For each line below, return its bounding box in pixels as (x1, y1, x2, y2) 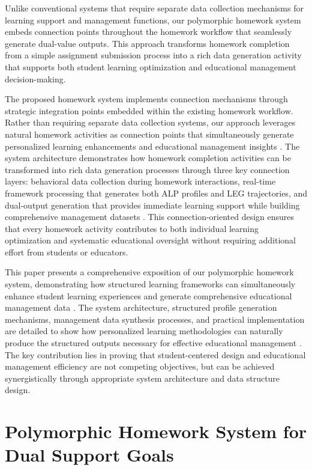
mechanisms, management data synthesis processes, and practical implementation (5, 313, 305, 325)
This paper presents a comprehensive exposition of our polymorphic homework (5, 266, 294, 278)
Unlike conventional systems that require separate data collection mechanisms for (5, 2, 304, 14)
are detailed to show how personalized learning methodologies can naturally (5, 325, 283, 337)
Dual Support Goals (5, 442, 174, 467)
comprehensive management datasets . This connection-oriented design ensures (5, 210, 295, 223)
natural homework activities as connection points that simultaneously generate (5, 127, 294, 140)
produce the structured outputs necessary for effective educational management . (5, 337, 302, 349)
